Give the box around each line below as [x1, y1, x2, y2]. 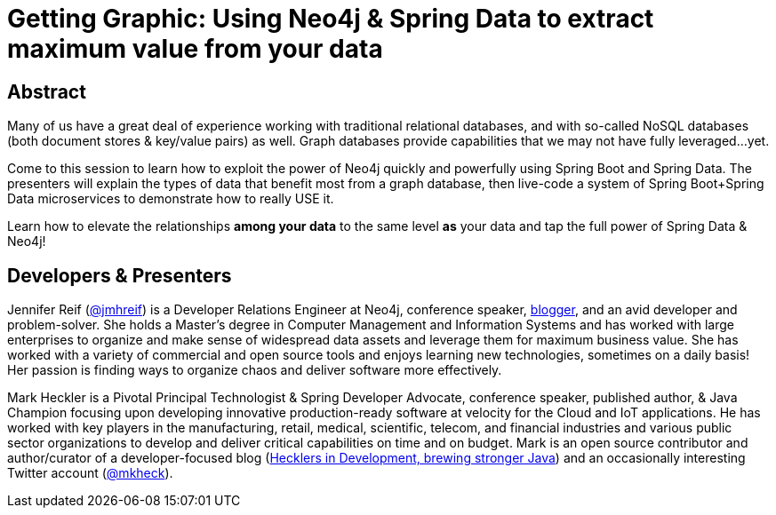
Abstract [7, 80, 86, 103]
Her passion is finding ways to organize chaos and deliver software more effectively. [7, 362, 502, 378]
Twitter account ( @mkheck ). [7, 465, 173, 481]
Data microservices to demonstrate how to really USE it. [7, 191, 334, 207]
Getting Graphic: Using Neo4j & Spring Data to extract [7, 4, 654, 34]
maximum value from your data [7, 34, 383, 64]
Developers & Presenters [7, 264, 232, 287]
